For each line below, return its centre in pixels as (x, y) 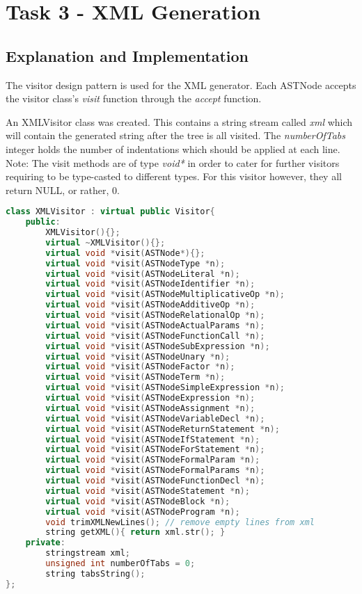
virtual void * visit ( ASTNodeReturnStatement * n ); (163, 429)
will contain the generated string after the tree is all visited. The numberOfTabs (175, 135)
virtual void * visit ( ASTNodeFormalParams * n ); (155, 471)
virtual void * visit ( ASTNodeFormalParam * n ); (153, 460)
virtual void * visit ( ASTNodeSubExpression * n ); (158, 346)
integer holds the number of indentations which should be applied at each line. (173, 148)
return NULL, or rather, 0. (63, 190)
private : (45, 543)
